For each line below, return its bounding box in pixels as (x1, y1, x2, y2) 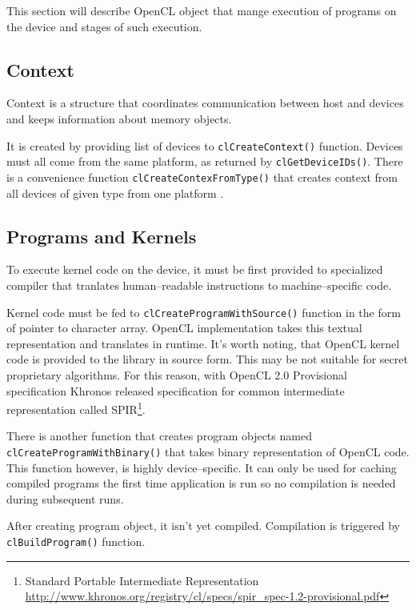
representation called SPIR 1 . (6, 399, 146, 417)
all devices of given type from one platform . (6, 184, 224, 201)
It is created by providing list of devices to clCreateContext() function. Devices (6, 137, 403, 154)
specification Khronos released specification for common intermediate (6, 382, 345, 399)
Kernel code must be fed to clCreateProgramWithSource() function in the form (6, 303, 401, 320)
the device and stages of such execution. (6, 18, 202, 34)
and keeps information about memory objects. (6, 110, 232, 126)
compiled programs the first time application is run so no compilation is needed (6, 475, 396, 492)
